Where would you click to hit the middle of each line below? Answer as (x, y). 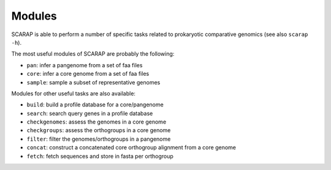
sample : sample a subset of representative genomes (93, 82)
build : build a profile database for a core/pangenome (95, 105)
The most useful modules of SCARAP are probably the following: (93, 54)
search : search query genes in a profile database (90, 113)
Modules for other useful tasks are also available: (74, 93)
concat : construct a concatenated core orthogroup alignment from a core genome (131, 147)
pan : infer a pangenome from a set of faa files (85, 65)
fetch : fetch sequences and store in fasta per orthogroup (100, 156)
